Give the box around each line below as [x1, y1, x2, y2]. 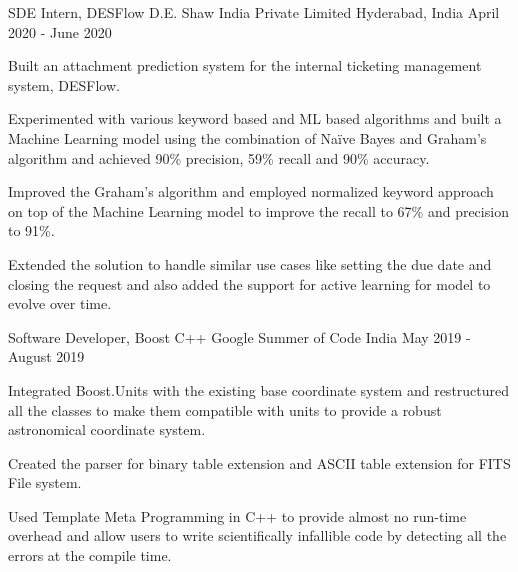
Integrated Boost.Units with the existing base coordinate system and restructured [8, 379, 510, 400]
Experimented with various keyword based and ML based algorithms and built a [8, 108, 502, 129]
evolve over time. [8, 293, 112, 314]
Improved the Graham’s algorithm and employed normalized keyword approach [8, 181, 494, 202]
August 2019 [8, 346, 85, 367]
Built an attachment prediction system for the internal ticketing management [8, 55, 482, 76]
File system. [8, 472, 82, 493]
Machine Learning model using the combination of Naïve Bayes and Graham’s [8, 127, 487, 148]
